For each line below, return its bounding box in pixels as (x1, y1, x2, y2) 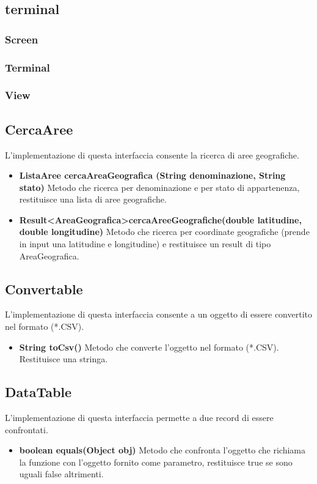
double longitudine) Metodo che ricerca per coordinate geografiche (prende (19, 225, 310, 238)
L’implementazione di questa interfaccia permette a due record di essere (5, 411, 274, 424)
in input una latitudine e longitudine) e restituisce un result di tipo (19, 237, 271, 250)
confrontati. (5, 423, 48, 436)
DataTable (5, 382, 72, 401)
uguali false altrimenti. (19, 467, 104, 480)
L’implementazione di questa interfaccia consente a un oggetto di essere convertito (5, 308, 313, 321)
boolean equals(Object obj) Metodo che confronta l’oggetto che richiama (19, 444, 305, 456)
